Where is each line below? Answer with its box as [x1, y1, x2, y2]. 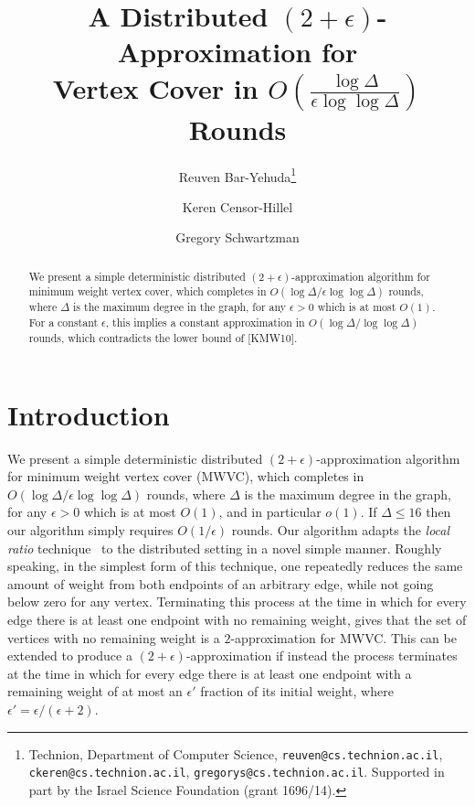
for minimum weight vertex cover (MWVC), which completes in [7, 467, 364, 486]
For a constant [28, 315, 99, 330]
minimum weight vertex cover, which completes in [28, 284, 267, 299]
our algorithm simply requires [7, 521, 174, 540]
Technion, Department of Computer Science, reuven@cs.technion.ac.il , [28, 744, 443, 763]
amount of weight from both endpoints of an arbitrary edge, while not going [7, 574, 434, 593]
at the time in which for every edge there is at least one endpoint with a [7, 663, 412, 682]
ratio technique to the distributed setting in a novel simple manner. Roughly [7, 538, 442, 557]
